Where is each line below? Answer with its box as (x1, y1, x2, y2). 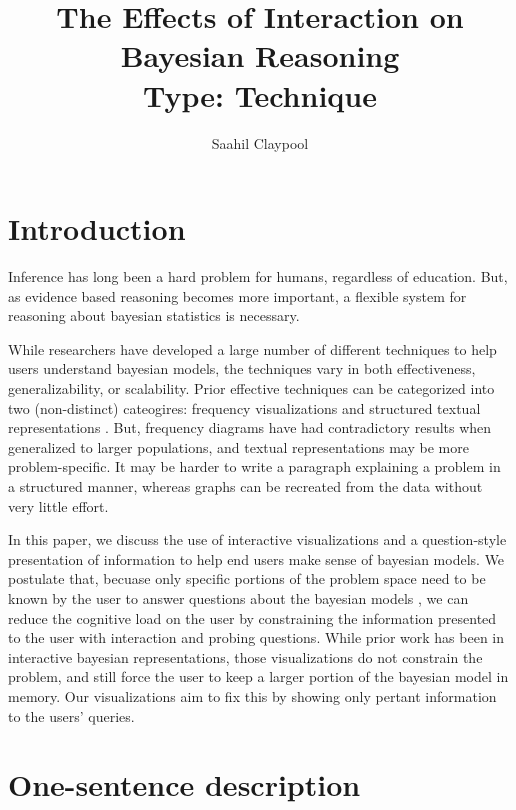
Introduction (8, 208, 186, 249)
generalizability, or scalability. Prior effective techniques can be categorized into (8, 378, 495, 398)
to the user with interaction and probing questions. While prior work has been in (8, 627, 505, 648)
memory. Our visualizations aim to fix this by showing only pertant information (8, 685, 497, 706)
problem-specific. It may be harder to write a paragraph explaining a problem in (8, 456, 501, 477)
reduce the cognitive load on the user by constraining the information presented (8, 607, 497, 628)
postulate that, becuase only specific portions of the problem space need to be (8, 568, 486, 589)
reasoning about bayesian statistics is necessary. (8, 305, 300, 326)
